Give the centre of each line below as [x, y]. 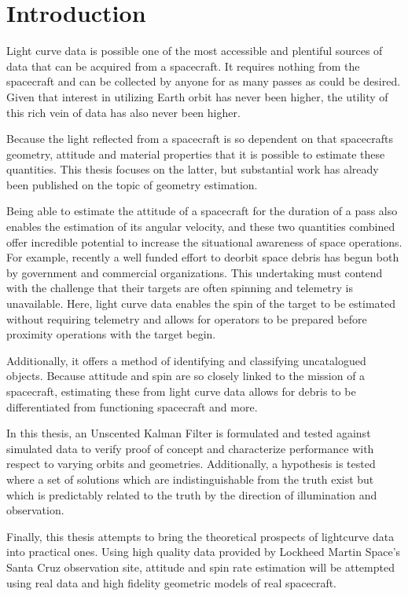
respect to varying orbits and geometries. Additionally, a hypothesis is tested [191, 464]
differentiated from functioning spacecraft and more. [132, 406]
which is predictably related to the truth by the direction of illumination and [192, 494]
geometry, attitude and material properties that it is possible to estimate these [196, 154]
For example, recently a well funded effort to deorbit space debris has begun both [203, 257]
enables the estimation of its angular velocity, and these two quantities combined [201, 227]
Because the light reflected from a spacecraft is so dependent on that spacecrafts [200, 139]
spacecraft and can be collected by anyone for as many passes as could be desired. [204, 81]
